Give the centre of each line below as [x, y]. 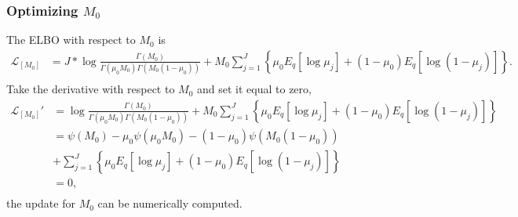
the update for [41, 203]
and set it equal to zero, [254, 89]
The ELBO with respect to [71, 40]
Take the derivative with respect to [91, 89]
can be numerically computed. [170, 203]
